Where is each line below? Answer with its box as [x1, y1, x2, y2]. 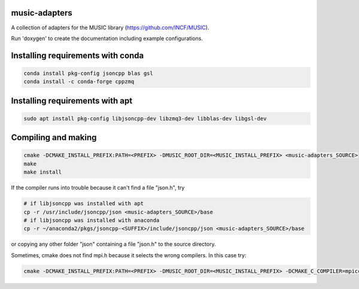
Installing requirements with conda [11, 50, 144, 60]
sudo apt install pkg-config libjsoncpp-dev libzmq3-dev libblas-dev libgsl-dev [23, 115, 267, 122]
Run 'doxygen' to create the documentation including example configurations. [11, 35, 203, 42]
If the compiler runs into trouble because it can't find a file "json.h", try [11, 184, 185, 191]
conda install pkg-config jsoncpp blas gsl [23, 69, 154, 77]
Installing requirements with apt [11, 96, 133, 106]
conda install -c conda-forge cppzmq [23, 78, 135, 85]
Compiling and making [11, 132, 97, 143]
